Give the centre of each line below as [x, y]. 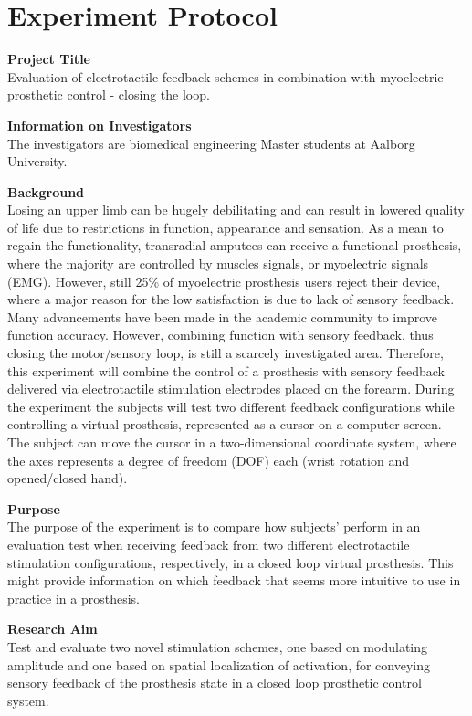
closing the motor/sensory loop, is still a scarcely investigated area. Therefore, [226, 353]
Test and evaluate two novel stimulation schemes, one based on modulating [218, 646]
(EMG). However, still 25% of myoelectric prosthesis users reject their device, [224, 281]
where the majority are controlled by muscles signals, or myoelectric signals [218, 263]
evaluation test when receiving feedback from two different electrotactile [209, 544]
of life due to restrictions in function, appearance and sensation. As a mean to [226, 227]
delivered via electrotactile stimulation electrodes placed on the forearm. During [231, 389]
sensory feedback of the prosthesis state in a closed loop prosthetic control [215, 683]
